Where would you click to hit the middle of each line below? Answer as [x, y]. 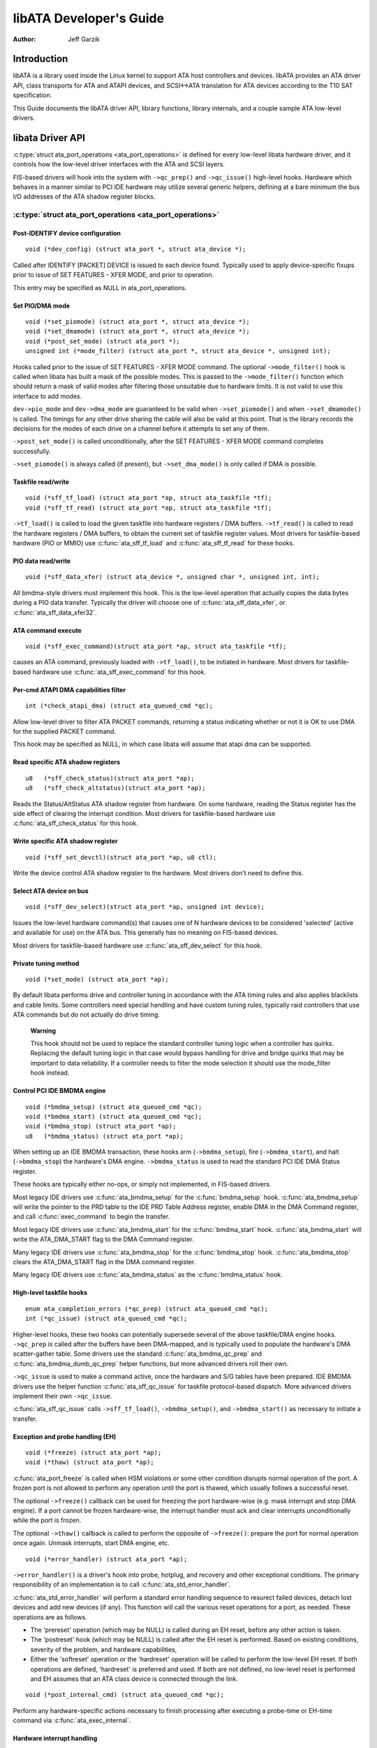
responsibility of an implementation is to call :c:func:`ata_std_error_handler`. [122, 1584]
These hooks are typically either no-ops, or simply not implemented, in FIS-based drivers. [142, 1184]
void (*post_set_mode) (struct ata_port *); [103, 341]
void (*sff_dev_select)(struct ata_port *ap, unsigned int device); [145, 907]
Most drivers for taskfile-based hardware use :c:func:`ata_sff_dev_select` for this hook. [138, 945]
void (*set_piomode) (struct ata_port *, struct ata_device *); [138, 322]
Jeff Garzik [84, 39]
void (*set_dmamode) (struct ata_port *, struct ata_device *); [138, 331]
